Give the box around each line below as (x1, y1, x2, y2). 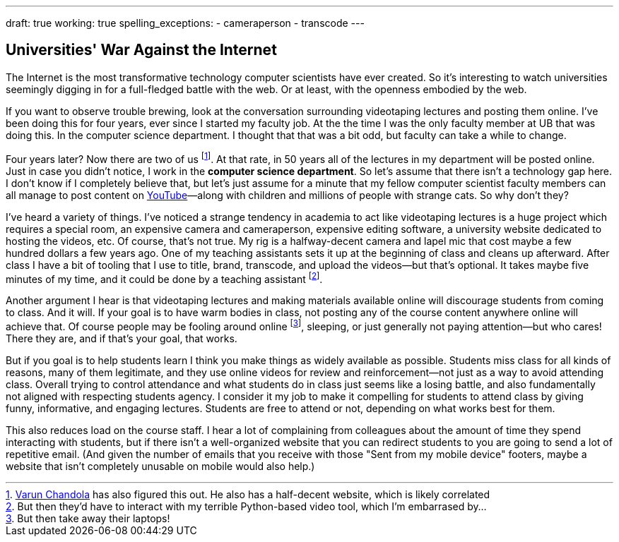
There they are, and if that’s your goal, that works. (6, 332, 237, 344)
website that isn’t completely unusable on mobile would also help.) (6, 459, 315, 472)
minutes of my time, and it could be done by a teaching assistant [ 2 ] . (6, 270, 323, 285)
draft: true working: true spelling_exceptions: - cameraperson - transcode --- (6, 17, 365, 29)
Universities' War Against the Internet (6, 41, 277, 59)
